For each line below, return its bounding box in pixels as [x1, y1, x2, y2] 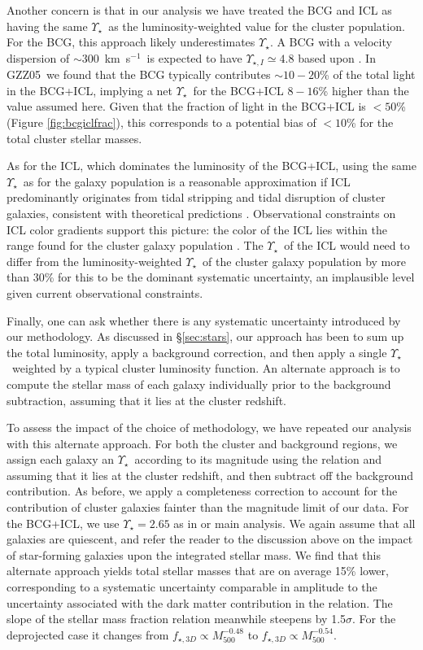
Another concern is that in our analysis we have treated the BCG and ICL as [7, 2, 392, 18]
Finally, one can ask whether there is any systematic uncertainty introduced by [7, 312, 401, 329]
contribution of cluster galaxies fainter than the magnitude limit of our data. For [7, 499, 409, 516]
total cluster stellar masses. [7, 129, 142, 146]
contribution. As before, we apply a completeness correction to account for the [7, 482, 398, 499]
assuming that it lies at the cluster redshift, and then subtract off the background [7, 466, 413, 483]
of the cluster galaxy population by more [203, 252, 406, 269]
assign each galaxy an [7, 451, 114, 468]
